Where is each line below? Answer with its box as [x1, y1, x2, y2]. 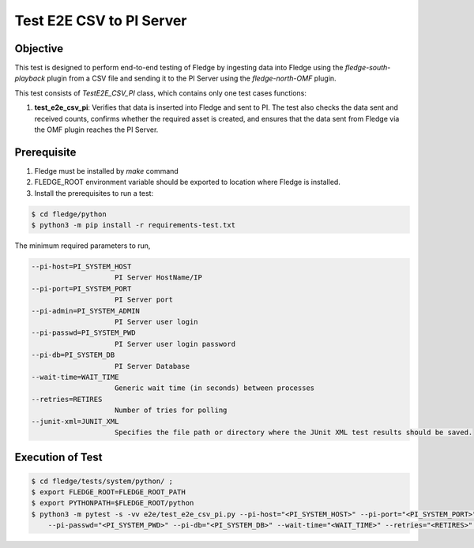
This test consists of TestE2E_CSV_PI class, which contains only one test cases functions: [14, 88, 307, 98]
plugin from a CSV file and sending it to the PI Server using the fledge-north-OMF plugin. [47, 73, 337, 83]
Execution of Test [14, 451, 103, 464]
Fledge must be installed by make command [34, 166, 179, 175]
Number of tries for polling [115, 406, 228, 415]
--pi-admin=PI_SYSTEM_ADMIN [31, 306, 140, 315]
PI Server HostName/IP [115, 273, 203, 282]
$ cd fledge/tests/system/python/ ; [31, 476, 174, 486]
